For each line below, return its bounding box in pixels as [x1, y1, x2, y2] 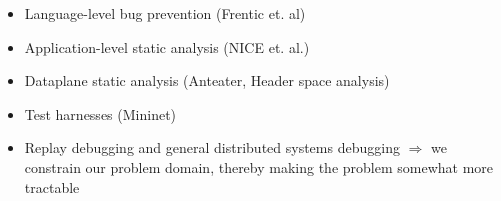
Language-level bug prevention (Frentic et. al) [24, 3, 306, 23]
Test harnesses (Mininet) [24, 103, 177, 124]
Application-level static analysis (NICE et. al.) [24, 36, 310, 57]
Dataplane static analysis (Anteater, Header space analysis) [24, 70, 390, 91]
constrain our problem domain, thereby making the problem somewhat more [24, 156, 494, 177]
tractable [24, 176, 80, 197]
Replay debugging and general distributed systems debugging [24, 137, 400, 158]
